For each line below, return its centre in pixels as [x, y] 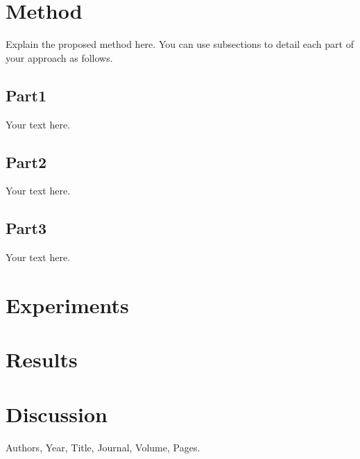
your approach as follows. [59, 57]
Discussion [57, 414]
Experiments [67, 304]
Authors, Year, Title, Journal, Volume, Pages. [103, 447]
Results [42, 359]
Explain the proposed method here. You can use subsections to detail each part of [180, 44]
